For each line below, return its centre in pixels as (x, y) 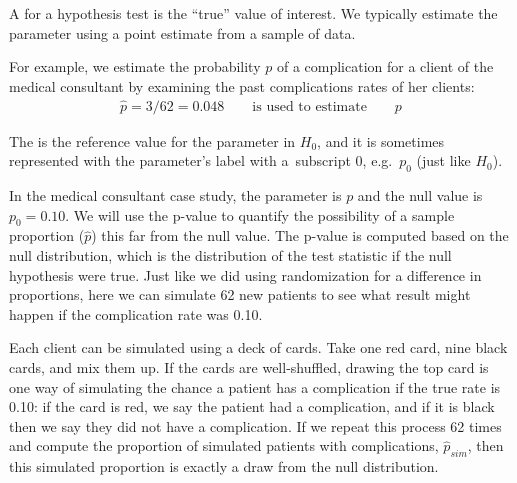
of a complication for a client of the (385, 66)
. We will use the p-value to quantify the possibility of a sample (260, 214)
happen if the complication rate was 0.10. (136, 313)
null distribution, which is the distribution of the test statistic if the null (230, 255)
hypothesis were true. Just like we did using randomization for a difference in (245, 274)
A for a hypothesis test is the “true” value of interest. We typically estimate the (253, 13)
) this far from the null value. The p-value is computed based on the (300, 235)
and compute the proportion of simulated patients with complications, (224, 445)
